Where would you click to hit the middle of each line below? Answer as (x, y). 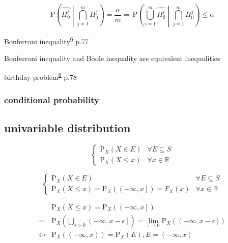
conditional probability (52, 99)
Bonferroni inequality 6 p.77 (46, 40)
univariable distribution (67, 127)
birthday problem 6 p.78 (40, 76)
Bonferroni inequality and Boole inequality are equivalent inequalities (112, 58)
